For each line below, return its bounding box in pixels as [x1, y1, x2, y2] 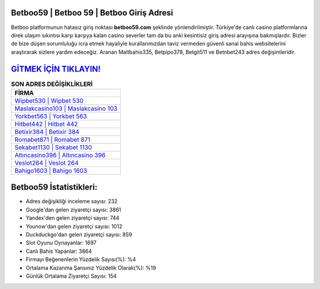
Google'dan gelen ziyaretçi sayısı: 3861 [25, 206, 121, 213]
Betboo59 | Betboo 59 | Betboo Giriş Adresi [11, 8, 174, 18]
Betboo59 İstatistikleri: [11, 182, 98, 192]
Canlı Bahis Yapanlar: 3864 [25, 248, 92, 255]
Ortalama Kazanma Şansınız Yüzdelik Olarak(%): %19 [25, 264, 156, 271]
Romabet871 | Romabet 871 [14, 135, 91, 143]
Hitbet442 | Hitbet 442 [14, 120, 78, 128]
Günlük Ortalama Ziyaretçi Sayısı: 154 [25, 272, 117, 280]
